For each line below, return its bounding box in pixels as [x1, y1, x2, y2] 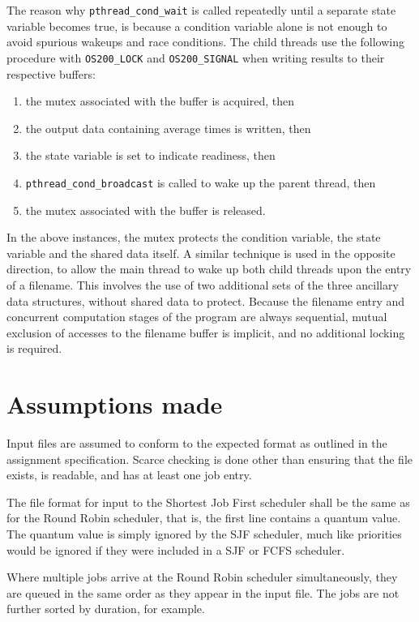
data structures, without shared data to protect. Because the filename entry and [6, 292, 405, 309]
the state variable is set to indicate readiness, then [25, 147, 276, 164]
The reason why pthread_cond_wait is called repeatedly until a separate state [6, 2, 396, 18]
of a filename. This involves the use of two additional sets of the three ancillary [6, 276, 399, 293]
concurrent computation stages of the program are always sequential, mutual [6, 308, 387, 325]
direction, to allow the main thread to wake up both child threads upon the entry [6, 260, 412, 277]
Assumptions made [6, 388, 223, 421]
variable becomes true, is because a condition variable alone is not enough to [6, 17, 387, 34]
